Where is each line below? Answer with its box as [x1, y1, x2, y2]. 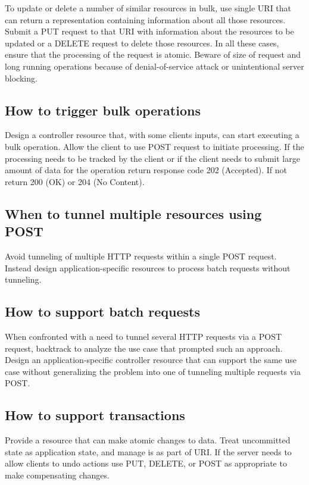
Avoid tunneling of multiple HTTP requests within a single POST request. [5, 249, 277, 262]
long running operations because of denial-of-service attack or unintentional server [5, 60, 304, 72]
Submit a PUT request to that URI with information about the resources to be [5, 25, 294, 37]
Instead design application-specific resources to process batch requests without [5, 261, 291, 274]
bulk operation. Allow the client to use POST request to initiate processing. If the [5, 140, 304, 152]
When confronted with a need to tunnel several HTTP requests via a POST [5, 330, 282, 342]
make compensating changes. [5, 468, 110, 481]
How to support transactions [5, 406, 185, 424]
